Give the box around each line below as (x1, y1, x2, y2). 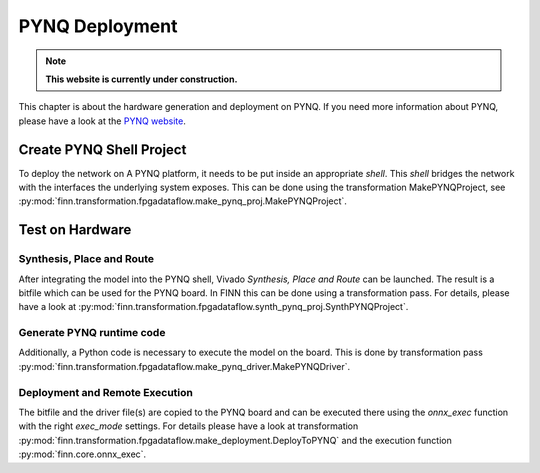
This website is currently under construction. (45, 73, 238, 85)
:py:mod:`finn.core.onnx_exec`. (18, 448, 147, 460)
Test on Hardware (18, 221, 132, 239)
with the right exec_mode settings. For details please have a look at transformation (18, 420, 359, 432)
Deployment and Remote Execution (18, 385, 194, 399)
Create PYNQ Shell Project (18, 141, 187, 158)
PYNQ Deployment (18, 15, 178, 37)
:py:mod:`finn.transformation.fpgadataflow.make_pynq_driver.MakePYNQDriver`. (18, 360, 350, 372)
